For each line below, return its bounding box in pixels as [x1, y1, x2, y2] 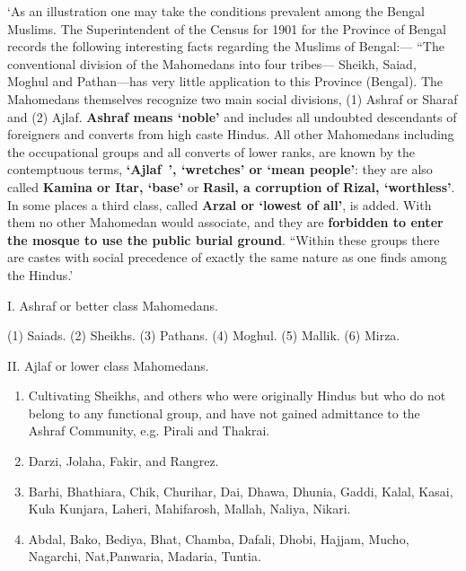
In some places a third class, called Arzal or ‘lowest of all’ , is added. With [7, 195, 432, 214]
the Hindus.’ [7, 265, 74, 284]
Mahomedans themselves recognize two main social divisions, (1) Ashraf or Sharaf [7, 89, 458, 108]
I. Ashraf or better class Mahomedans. [7, 295, 218, 314]
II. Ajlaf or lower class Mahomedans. [7, 356, 209, 374]
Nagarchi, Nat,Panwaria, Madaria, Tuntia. [28, 547, 261, 566]
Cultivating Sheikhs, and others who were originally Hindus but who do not [28, 386, 446, 405]
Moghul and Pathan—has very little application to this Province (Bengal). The [7, 72, 444, 91]
